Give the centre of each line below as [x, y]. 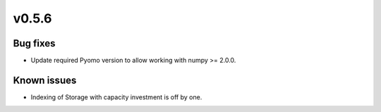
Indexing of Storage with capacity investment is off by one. [116, 97]
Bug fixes [34, 43]
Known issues [45, 80]
